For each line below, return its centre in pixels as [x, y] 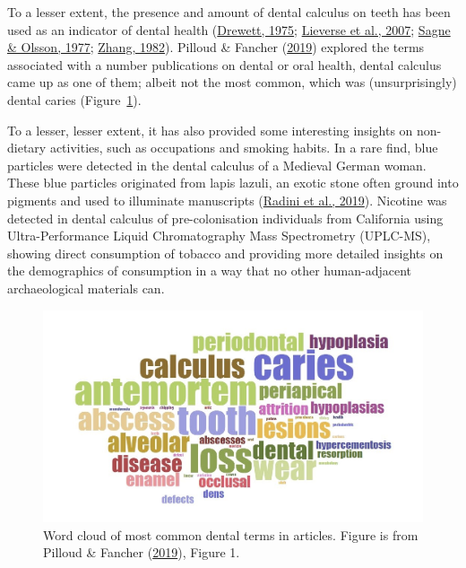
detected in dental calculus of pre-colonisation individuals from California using [225, 218]
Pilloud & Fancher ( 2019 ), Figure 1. [142, 552]
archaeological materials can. [86, 288]
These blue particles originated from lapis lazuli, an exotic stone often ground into [233, 183]
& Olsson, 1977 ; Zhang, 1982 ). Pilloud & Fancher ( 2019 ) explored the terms [216, 47]
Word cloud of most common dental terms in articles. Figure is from [231, 534]
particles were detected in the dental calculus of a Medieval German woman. [217, 165]
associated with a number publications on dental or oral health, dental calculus [224, 64]
